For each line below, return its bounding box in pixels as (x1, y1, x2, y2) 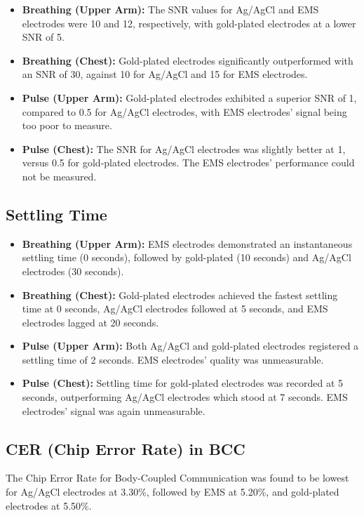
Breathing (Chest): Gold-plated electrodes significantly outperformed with (22, 53, 353, 67)
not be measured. (22, 168, 97, 183)
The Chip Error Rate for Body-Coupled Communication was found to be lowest (6, 470, 349, 485)
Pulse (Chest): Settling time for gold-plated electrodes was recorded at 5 (22, 376, 343, 390)
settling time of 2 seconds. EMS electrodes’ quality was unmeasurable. (22, 352, 324, 366)
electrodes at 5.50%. (6, 498, 92, 512)
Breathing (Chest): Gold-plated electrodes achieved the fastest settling (22, 287, 338, 302)
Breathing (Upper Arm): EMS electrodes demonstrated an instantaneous (22, 236, 353, 251)
